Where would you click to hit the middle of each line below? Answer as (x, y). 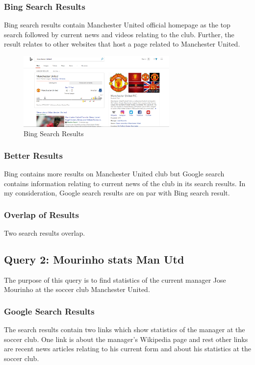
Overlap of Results (41, 214)
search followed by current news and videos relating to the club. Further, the (119, 34)
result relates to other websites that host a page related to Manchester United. (122, 44)
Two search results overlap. (45, 233)
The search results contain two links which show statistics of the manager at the (125, 329)
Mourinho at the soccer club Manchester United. (77, 289)
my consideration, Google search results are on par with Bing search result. (117, 193)
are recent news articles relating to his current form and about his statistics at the (127, 349)
